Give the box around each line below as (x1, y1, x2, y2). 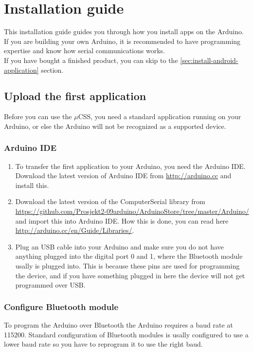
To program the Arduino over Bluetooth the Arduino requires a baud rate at (4, 320, 233, 330)
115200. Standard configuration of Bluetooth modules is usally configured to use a (4, 329, 249, 339)
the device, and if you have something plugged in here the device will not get (15, 270, 245, 280)
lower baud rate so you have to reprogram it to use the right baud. (4, 339, 203, 349)
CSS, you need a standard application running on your (78, 111, 241, 122)
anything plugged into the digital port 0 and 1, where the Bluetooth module (15, 251, 243, 261)
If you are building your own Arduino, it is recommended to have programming (4, 36, 241, 46)
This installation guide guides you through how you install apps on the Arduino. (4, 26, 244, 37)
